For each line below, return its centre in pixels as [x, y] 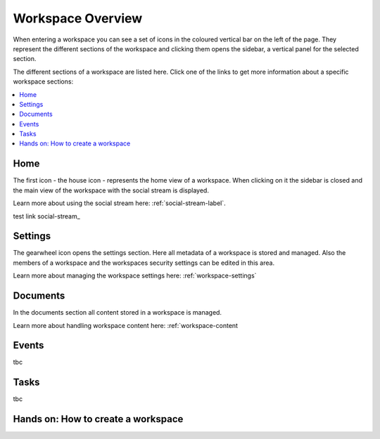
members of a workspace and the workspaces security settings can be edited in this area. [144, 263]
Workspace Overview [78, 18]
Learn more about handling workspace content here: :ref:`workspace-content [126, 325]
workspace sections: [43, 81]
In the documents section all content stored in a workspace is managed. [117, 313]
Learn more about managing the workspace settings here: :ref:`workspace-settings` [135, 276]
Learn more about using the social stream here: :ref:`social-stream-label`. [119, 203]
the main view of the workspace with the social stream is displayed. [111, 190]
